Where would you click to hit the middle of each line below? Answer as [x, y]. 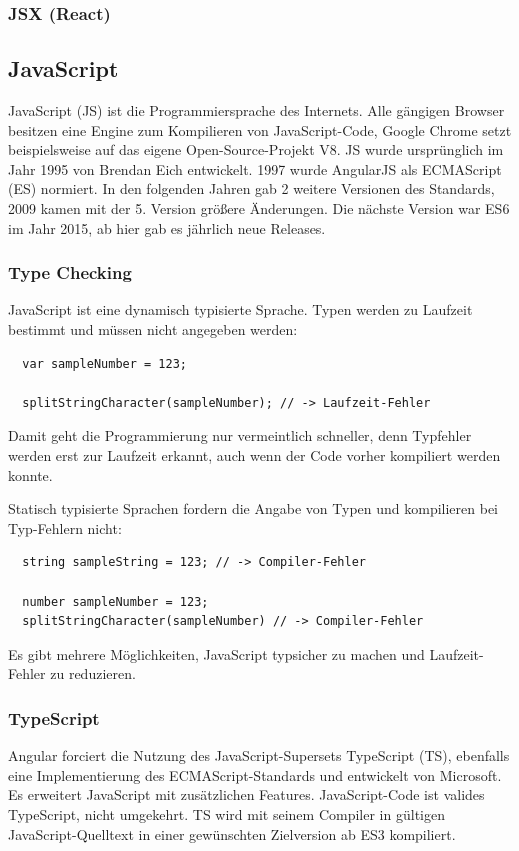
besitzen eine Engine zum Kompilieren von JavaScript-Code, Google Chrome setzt [260, 129]
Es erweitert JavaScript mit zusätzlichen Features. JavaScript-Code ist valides [246, 794]
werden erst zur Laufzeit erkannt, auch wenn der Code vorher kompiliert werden [254, 454]
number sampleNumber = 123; [115, 601]
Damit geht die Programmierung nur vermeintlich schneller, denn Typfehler [240, 435]
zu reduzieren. [93, 673]
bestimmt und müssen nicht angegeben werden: [153, 329]
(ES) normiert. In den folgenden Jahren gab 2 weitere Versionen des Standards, [251, 188]
